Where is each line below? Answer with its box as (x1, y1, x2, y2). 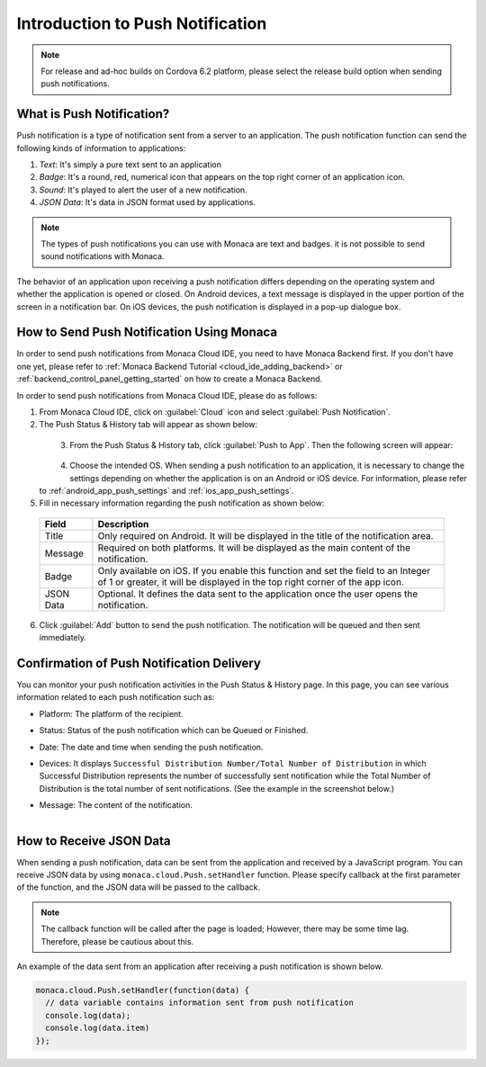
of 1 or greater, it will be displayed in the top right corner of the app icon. (97, 576, 404, 588)
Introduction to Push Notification (16, 13, 267, 33)
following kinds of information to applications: (16, 142, 186, 153)
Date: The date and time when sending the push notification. (39, 741, 264, 752)
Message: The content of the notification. (39, 800, 193, 811)
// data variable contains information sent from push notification (45, 998, 355, 1008)
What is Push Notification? (16, 106, 170, 121)
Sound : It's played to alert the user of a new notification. (39, 184, 247, 195)
